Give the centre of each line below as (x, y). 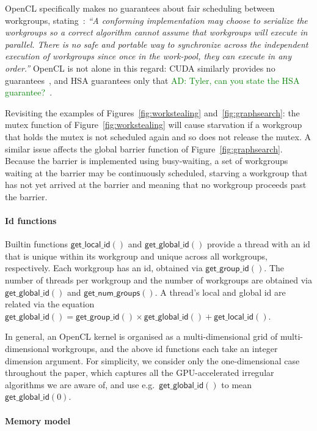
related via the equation (50, 304)
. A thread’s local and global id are (220, 292)
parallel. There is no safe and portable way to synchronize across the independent (157, 44)
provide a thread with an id (258, 244)
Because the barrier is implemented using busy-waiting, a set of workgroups (147, 161)
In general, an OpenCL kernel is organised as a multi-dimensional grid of (141, 336)
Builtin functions (36, 244)
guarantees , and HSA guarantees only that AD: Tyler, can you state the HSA (152, 80)
